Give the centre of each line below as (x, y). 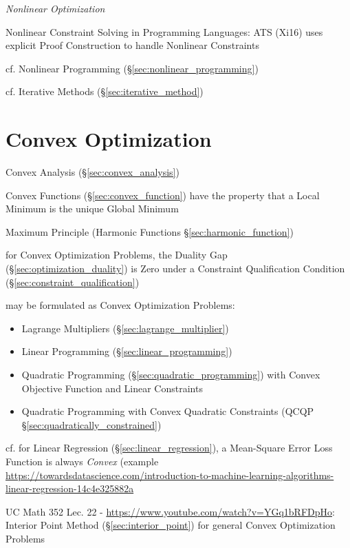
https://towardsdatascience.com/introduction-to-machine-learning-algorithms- (170, 475)
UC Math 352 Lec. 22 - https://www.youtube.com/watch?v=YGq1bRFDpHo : (170, 511)
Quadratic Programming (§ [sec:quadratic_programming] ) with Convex (171, 375)
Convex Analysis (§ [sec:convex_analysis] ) (92, 172)
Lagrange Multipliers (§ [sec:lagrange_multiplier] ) (125, 328)
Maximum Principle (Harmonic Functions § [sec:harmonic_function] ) (150, 231)
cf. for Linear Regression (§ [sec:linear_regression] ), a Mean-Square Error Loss (169, 448)
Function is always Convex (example (82, 461)
